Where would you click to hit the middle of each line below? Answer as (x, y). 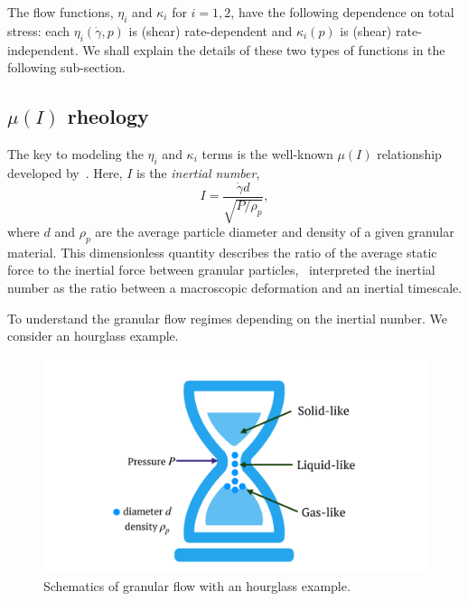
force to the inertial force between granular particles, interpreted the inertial (221, 270)
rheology (108, 116)
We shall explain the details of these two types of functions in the (264, 49)
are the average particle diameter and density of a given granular (275, 232)
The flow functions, (61, 12)
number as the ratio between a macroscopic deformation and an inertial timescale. (235, 288)
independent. (43, 49)
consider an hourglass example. (93, 336)
